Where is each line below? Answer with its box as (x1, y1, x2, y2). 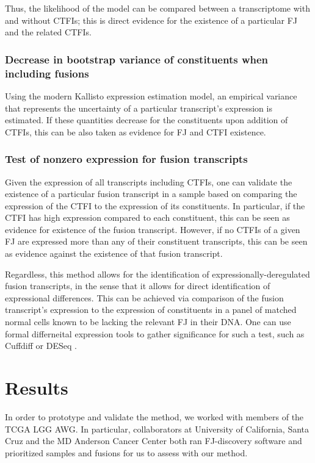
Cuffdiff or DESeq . (5, 339, 77, 352)
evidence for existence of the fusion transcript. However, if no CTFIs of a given (5, 223, 300, 235)
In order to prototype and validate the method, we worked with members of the (5, 410, 304, 423)
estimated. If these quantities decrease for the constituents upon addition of (5, 113, 288, 126)
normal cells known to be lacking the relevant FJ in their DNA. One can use (5, 315, 291, 328)
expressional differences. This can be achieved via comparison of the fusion (5, 291, 284, 304)
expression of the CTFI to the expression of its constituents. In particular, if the (5, 199, 305, 212)
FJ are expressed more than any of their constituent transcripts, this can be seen (5, 235, 308, 248)
